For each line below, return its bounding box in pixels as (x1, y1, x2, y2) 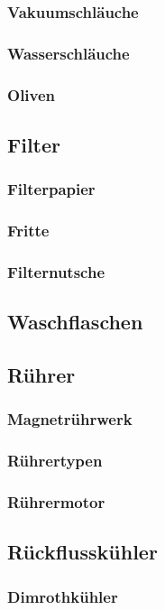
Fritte (7, 219, 50, 242)
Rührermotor (7, 491, 105, 513)
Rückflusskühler (7, 538, 158, 566)
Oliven (7, 83, 56, 106)
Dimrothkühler (7, 585, 118, 607)
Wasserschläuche (7, 42, 130, 64)
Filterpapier (7, 178, 96, 200)
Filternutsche (7, 260, 105, 282)
